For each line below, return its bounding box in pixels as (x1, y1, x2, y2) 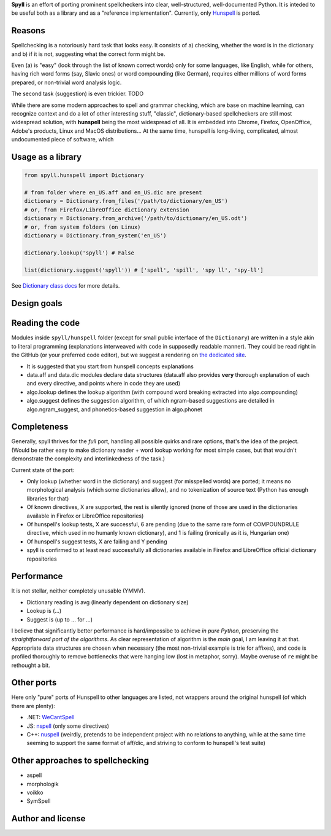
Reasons (11, 25, 45, 36)
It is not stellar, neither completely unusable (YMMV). (11, 587, 145, 594)
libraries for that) (26, 495, 69, 502)
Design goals (11, 298, 63, 309)
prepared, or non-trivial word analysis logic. (11, 79, 122, 86)
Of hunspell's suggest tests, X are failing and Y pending (26, 538, 167, 545)
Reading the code (11, 318, 80, 328)
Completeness (11, 422, 69, 432)
